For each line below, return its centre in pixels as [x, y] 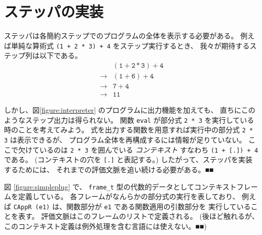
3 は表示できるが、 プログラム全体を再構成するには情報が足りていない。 [125, 139]
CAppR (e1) [32, 207]
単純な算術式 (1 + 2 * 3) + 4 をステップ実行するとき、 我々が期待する [130, 45]
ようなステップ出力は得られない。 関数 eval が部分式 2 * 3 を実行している [129, 120]
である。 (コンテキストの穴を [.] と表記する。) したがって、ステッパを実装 [128, 159]
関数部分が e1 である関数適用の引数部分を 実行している [158, 206]
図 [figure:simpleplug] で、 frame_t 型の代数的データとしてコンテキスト [120, 186]
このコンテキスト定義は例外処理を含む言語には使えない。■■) [105, 226]
